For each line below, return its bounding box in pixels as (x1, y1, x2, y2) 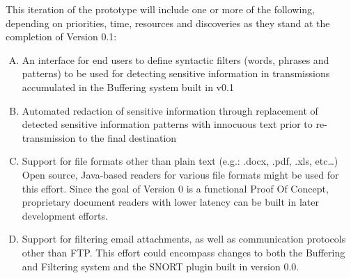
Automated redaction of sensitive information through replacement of (22, 103, 318, 117)
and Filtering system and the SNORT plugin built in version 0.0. (22, 259, 299, 273)
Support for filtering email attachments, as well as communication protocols (22, 231, 346, 246)
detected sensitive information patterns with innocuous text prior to (22, 117, 313, 131)
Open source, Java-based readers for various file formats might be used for (22, 167, 339, 181)
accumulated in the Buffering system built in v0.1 (22, 79, 234, 94)
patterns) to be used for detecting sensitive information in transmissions (22, 66, 330, 81)
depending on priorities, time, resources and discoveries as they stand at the (6, 15, 330, 30)
